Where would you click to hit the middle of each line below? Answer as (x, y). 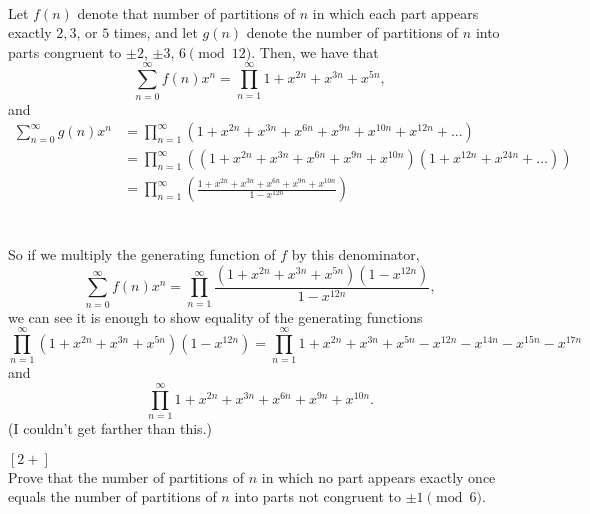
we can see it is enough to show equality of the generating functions (215, 316)
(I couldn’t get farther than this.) (110, 428)
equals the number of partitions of (112, 496)
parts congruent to (65, 51)
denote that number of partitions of (186, 12)
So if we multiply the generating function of (142, 254)
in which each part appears (395, 12)
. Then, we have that (315, 51)
